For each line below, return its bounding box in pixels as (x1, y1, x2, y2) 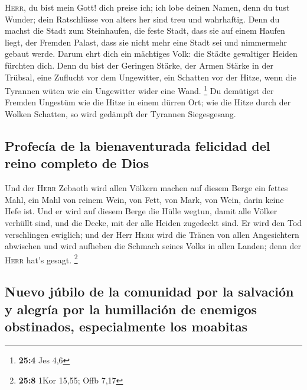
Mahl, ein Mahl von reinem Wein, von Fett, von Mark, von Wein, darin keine (5, 193, 284, 205)
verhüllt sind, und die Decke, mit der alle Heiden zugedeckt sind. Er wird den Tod (5, 216, 302, 228)
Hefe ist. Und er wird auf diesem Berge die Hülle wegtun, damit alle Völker (5, 205, 277, 217)
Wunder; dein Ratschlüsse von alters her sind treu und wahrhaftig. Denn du (5, 12, 280, 25)
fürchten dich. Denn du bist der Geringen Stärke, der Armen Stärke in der (5, 59, 273, 71)
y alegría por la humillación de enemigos (5, 299, 257, 318)
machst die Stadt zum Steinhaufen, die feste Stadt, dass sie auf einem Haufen (5, 24, 285, 37)
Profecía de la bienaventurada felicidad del (5, 136, 270, 154)
